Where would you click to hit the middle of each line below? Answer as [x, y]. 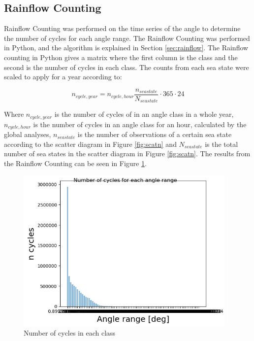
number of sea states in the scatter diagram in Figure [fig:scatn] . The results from [127, 153]
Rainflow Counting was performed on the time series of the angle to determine [122, 28]
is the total [222, 144]
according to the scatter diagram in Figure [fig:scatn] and [90, 144]
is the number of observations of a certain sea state [155, 134]
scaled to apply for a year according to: [63, 77]
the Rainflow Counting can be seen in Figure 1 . [75, 163]
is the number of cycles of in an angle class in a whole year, [144, 114]
